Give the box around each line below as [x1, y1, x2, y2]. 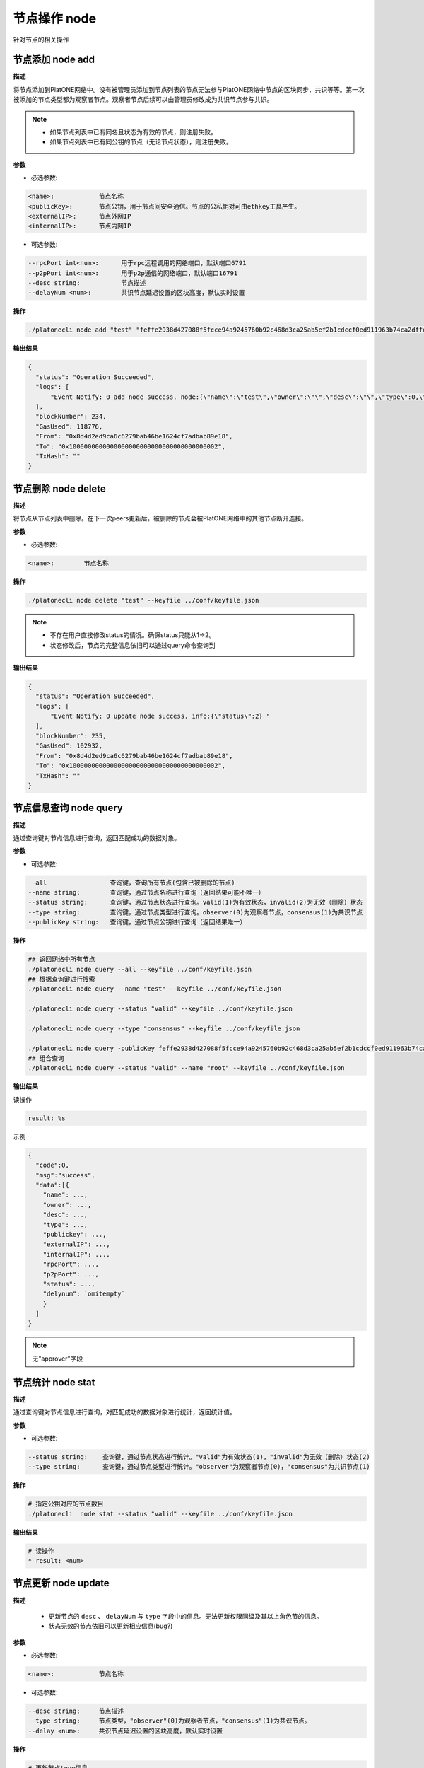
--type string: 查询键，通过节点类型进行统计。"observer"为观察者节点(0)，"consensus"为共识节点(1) [28, 1462, 370, 1471]
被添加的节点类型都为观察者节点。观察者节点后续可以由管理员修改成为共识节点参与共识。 [13, 95, 273, 104]
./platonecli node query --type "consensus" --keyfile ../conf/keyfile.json [28, 1024, 300, 1033]
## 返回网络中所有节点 [28, 955, 95, 963]
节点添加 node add [13, 54, 95, 66]
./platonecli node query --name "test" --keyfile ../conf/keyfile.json [28, 985, 282, 993]
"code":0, [35, 1161, 70, 1170]
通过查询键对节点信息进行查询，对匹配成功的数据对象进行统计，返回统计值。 [13, 1408, 236, 1417]
